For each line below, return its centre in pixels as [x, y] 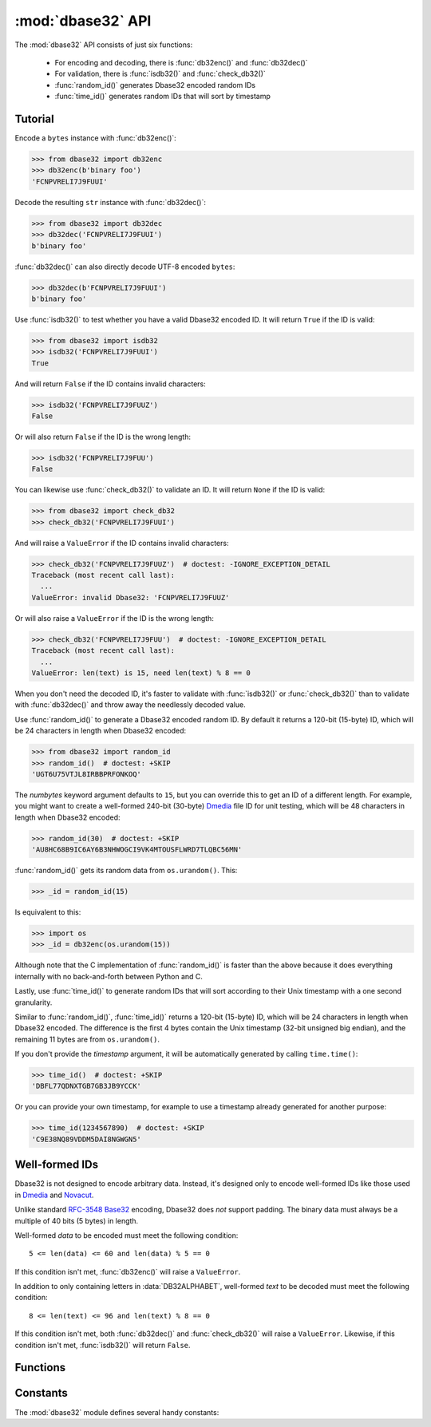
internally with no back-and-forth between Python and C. [109, 976]
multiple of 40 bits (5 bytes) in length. [77, 1220]
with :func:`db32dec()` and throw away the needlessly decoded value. [130, 705]
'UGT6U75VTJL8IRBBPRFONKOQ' [86, 774]
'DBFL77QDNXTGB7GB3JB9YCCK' [86, 1086]
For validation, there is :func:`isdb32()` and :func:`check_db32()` [160, 74]
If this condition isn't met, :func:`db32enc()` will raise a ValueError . [128, 1271]
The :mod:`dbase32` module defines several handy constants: [117, 1412]
